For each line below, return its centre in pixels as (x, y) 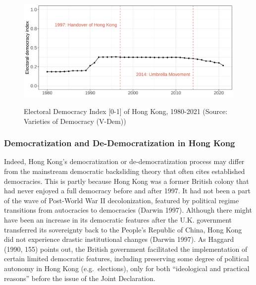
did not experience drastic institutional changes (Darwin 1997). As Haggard (119, 239)
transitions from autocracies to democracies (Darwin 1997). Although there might (128, 210)
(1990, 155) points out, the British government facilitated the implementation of (126, 249)
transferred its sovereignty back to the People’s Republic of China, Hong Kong (123, 229)
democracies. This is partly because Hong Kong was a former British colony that (127, 181)
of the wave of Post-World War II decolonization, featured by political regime (122, 200)
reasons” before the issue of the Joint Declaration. (80, 278)
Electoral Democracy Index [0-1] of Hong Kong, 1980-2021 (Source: (126, 111)
